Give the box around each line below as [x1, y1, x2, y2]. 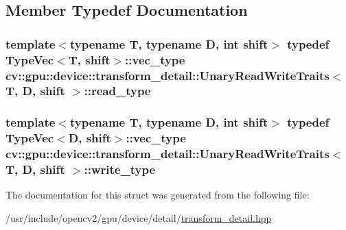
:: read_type [84, 82, 151, 99]
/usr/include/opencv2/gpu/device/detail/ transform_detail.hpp [5, 210, 272, 225]
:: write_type [84, 161, 156, 178]
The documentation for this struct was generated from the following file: [5, 188, 310, 202]
